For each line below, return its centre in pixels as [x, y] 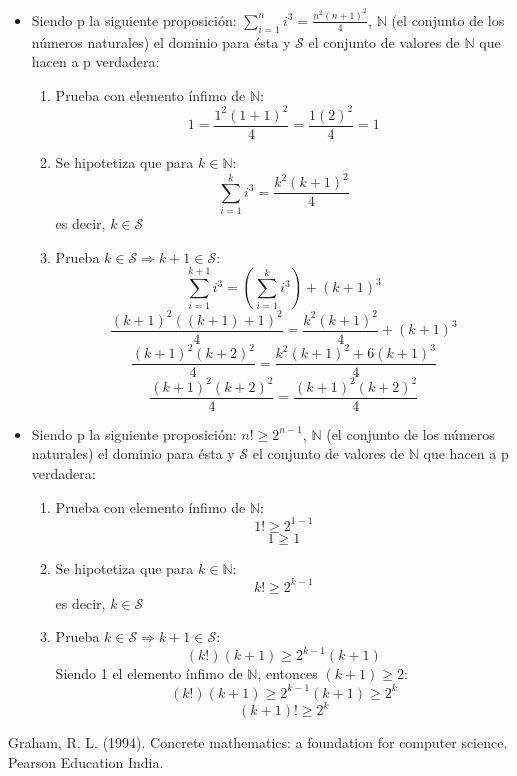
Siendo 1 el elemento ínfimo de [149, 673]
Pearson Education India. [86, 761]
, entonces [287, 673]
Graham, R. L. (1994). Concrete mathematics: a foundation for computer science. [258, 742]
